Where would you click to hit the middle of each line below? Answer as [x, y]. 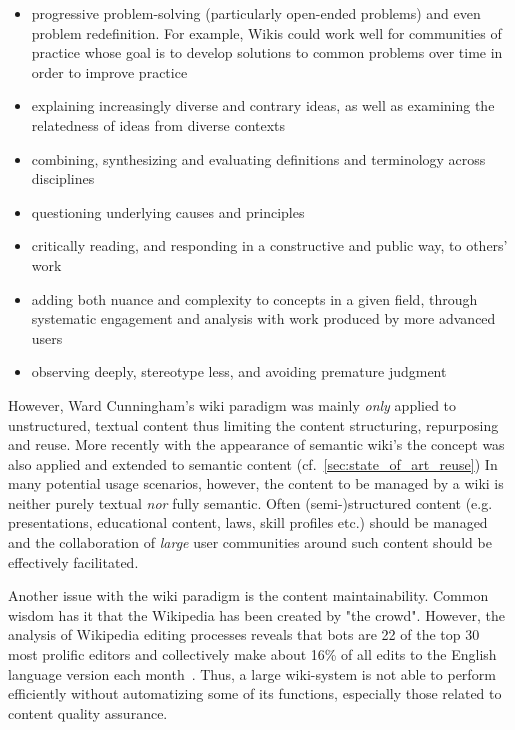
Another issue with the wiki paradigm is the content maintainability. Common [248, 595]
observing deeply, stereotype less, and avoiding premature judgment [239, 371]
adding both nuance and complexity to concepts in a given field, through [254, 298]
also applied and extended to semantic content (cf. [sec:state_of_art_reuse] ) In [253, 463]
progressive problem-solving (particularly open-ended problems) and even [256, 13]
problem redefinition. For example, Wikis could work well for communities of [266, 32]
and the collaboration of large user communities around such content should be [250, 542]
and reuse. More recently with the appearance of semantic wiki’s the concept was [256, 444]
